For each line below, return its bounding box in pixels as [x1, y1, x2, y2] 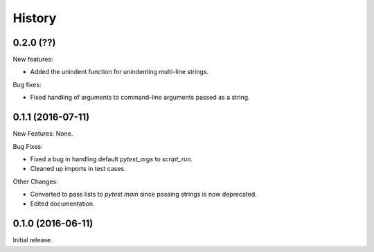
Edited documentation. [30, 199, 95, 208]
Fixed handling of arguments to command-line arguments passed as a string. [30, 93, 250, 102]
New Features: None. [12, 129, 73, 138]
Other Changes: [12, 177, 58, 186]
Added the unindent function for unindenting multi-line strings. [30, 68, 209, 76]
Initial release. [12, 236, 53, 244]
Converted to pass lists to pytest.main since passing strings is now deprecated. [30, 190, 258, 199]
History [12, 10, 57, 26]
